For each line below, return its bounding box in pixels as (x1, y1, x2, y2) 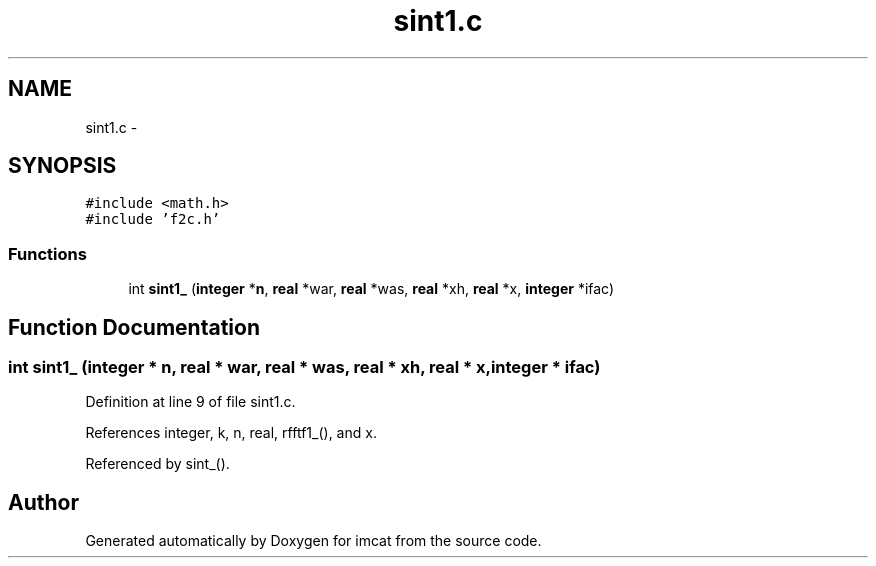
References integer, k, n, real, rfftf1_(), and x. (85, 424, 377, 442)
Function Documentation (8, 314, 260, 340)
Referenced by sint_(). (85, 455, 230, 473)
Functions (8, 243, 87, 264)
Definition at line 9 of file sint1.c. (85, 393, 296, 411)
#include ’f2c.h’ (85, 211, 221, 228)
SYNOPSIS (8, 153, 117, 179)
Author (8, 489, 79, 515)
